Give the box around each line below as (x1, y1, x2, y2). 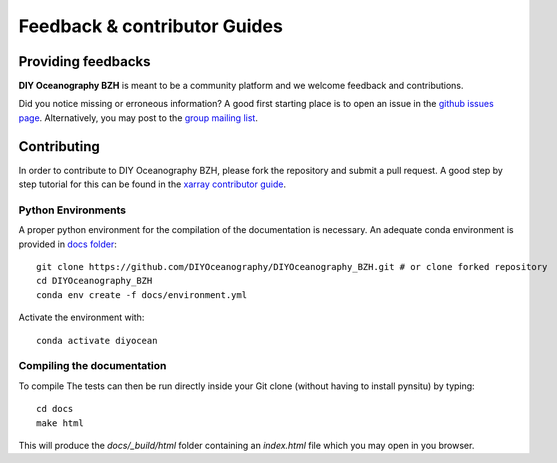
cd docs (36, 403, 74, 415)
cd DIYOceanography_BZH (36, 275, 153, 287)
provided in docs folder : (18, 238, 117, 250)
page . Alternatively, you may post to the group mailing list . (18, 111, 259, 124)
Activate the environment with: (18, 311, 145, 324)
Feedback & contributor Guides (18, 15, 284, 37)
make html (36, 417, 84, 429)
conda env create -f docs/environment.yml (36, 289, 248, 300)
